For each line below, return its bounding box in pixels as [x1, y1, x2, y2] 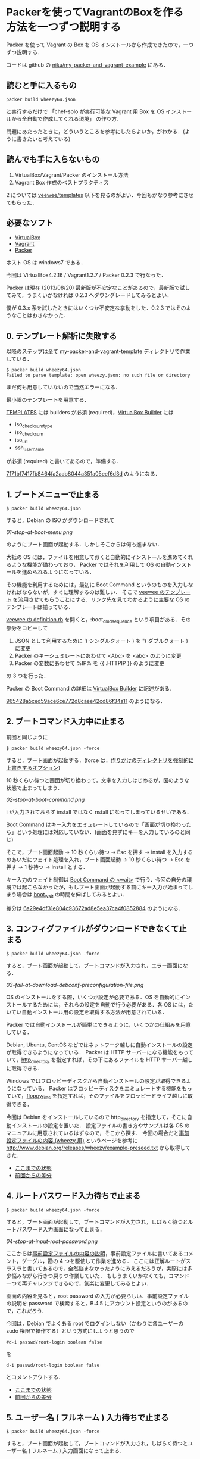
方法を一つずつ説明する [6, 20, 121, 34]
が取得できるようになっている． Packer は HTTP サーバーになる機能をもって [6, 1049, 193, 1056]
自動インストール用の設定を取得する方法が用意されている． [21, 1008, 168, 1016]
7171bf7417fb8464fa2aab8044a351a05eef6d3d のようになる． [6, 470, 161, 477]
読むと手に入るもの [6, 80, 77, 90]
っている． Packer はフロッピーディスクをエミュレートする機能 [21, 1085, 177, 1092]
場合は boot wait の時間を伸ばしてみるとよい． [16, 891, 128, 899]
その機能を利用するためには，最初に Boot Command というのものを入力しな [6, 581, 193, 588]
